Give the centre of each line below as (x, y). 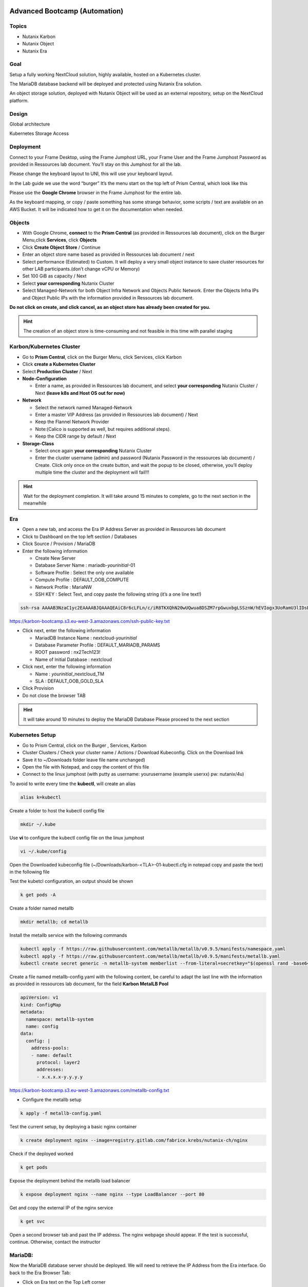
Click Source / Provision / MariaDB (59, 544)
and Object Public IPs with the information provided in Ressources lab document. (108, 298)
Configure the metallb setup (52, 1100)
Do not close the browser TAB (54, 695)
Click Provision (38, 688)
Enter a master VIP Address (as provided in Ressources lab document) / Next (117, 414)
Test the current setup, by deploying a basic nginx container (73, 1127)
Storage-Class (38, 443)
